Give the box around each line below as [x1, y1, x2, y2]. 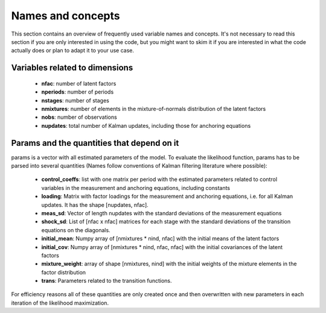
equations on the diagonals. [41, 226, 111, 233]
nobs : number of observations [41, 113, 117, 121]
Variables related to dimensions [11, 63, 133, 73]
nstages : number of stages [41, 96, 110, 104]
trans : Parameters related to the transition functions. [41, 277, 172, 285]
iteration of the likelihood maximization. [11, 299, 109, 306]
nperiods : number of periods [41, 88, 114, 96]
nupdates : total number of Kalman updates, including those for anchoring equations [41, 122, 251, 129]
